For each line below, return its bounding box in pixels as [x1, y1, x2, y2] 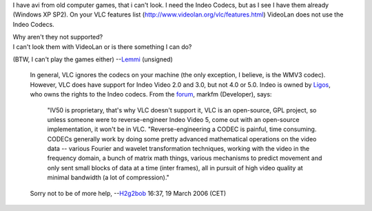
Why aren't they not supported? [12, 33, 103, 41]
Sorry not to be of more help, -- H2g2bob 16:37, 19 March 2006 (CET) [30, 189, 227, 197]
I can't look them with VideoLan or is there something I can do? [12, 42, 192, 51]
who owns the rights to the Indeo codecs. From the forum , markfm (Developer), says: [30, 90, 272, 99]
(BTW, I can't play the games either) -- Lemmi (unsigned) [12, 55, 174, 63]
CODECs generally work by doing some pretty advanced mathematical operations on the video [47, 134, 317, 143]
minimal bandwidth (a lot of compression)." [47, 173, 170, 182]
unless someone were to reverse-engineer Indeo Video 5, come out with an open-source [47, 115, 300, 123]
